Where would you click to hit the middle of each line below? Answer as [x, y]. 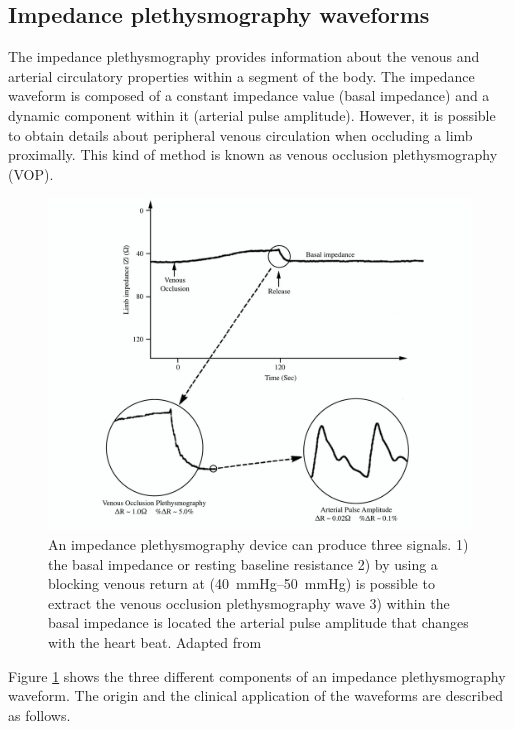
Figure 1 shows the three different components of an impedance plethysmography [257, 675]
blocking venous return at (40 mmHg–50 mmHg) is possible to [241, 583]
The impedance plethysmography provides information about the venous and [244, 56]
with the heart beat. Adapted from [155, 642]
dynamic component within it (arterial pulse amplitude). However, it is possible [252, 114]
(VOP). [31, 173]
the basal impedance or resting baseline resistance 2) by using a [243, 563]
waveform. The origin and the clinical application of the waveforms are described [256, 695]
